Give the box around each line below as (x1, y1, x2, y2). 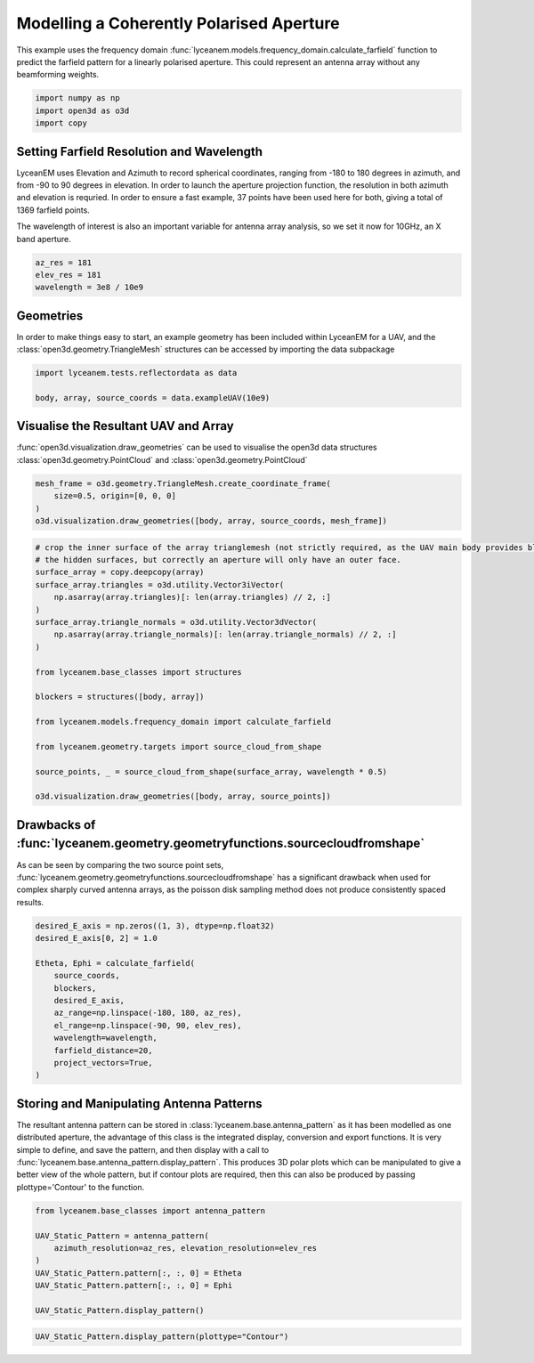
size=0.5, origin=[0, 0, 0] (53, 491, 177, 501)
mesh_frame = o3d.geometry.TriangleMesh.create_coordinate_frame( (35, 478, 331, 489)
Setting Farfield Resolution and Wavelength (16, 143, 263, 159)
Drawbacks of (16, 817, 96, 832)
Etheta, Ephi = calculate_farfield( (35, 958, 196, 968)
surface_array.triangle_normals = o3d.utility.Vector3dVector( (35, 617, 318, 627)
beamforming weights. (16, 69, 100, 80)
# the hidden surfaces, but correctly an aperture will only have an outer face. (35, 555, 402, 564)
